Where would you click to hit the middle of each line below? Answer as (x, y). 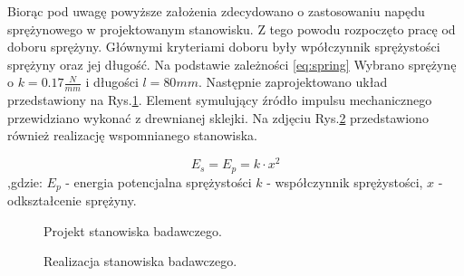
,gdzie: (25, 181)
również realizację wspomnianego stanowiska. (133, 135)
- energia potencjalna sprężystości (159, 181)
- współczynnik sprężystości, (345, 181)
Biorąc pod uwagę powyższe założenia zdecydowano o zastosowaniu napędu (216, 11)
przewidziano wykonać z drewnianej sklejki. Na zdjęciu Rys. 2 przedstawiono (218, 117)
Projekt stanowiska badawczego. (133, 230)
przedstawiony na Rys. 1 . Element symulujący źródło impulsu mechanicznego (220, 100)
